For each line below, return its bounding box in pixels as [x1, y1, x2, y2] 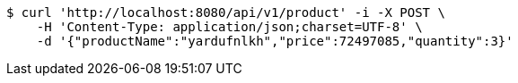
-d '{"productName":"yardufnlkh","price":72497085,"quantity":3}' [36, 34, 514, 48]
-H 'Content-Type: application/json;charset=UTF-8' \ [36, 20, 423, 34]
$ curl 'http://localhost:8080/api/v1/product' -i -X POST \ [6, 5, 445, 20]
